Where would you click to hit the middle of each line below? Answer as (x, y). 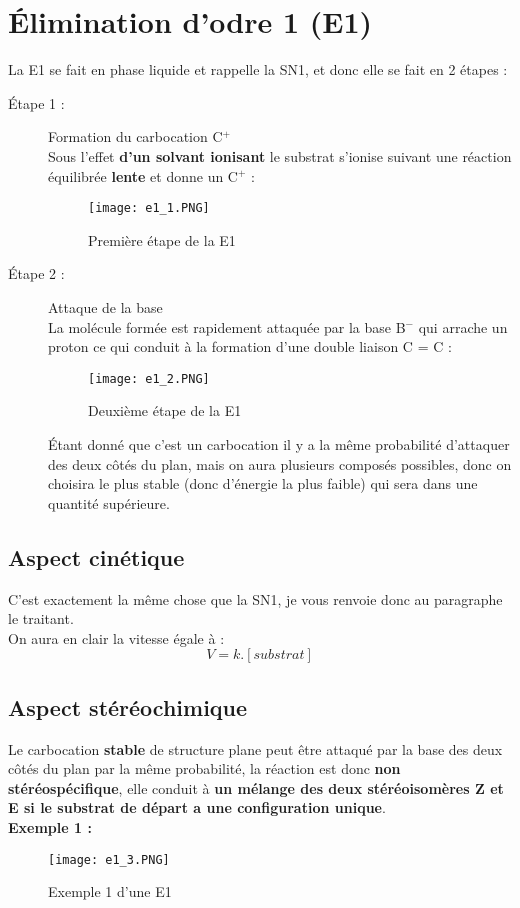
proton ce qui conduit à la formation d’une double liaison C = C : (250, 346)
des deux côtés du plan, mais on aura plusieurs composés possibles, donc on (280, 463)
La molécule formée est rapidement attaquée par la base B (227, 326)
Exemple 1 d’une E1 (110, 891)
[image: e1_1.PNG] (149, 208)
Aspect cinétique (96, 556)
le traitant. (41, 618)
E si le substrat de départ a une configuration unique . (197, 807)
